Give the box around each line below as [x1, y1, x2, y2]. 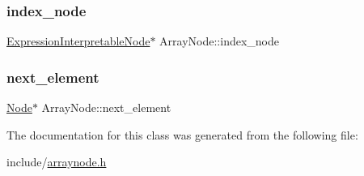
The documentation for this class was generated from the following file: [6, 126, 358, 143]
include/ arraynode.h [6, 153, 107, 170]
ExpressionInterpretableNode [6, 32, 150, 49]
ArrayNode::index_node [159, 32, 279, 49]
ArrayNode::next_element [41, 99, 171, 116]
